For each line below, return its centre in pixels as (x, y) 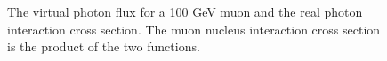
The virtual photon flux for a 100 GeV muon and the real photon (185, 11)
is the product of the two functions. (104, 46)
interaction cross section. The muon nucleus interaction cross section (194, 29)
